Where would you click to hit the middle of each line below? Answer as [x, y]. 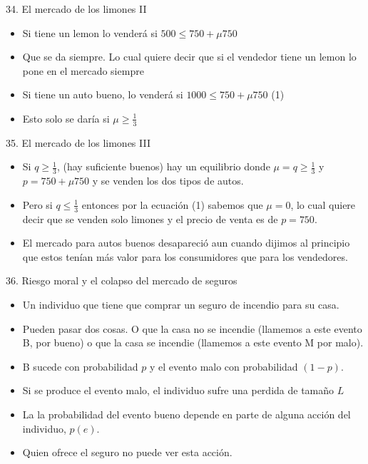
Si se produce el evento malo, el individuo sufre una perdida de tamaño [178, 390]
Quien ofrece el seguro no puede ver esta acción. [127, 452]
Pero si [37, 204]
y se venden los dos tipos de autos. [168, 181]
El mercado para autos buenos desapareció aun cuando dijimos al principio [186, 243]
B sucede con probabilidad [80, 366]
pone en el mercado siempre [83, 70]
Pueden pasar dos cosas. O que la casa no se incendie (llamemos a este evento [192, 328]
